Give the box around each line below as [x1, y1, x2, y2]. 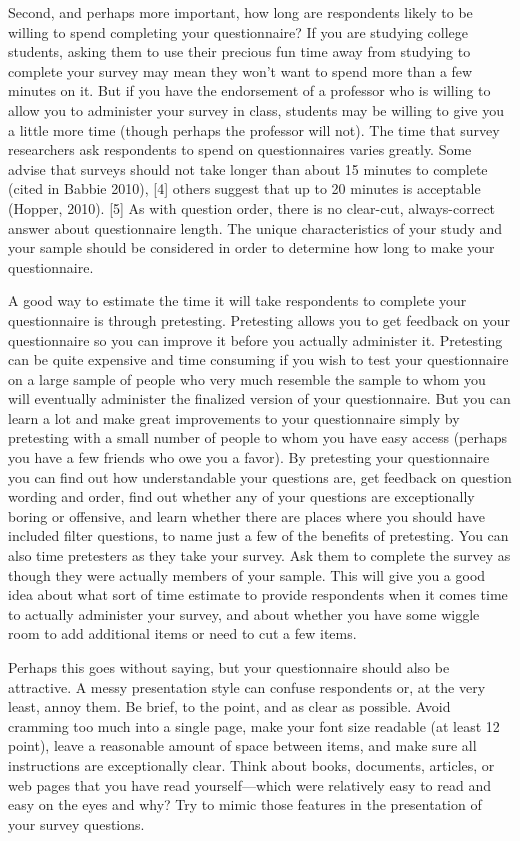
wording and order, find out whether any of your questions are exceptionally [8, 486, 475, 507]
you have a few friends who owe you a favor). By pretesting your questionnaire [8, 447, 490, 468]
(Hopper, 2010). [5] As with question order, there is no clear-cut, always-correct [8, 197, 496, 218]
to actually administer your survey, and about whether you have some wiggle [8, 603, 480, 624]
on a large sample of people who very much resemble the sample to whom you [8, 368, 486, 389]
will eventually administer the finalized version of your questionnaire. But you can [8, 388, 511, 409]
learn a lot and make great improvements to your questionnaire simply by [8, 407, 460, 428]
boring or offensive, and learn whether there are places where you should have [8, 505, 485, 526]
